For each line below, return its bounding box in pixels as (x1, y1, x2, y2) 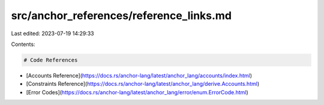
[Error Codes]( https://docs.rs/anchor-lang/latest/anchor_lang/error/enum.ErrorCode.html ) (26, 88, 248, 95)
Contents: (11, 41, 35, 48)
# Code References (23, 57, 78, 63)
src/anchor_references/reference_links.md (11, 9, 232, 22)
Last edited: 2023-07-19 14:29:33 (11, 30, 94, 37)
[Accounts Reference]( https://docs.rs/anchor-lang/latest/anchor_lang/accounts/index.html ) (26, 72, 252, 79)
